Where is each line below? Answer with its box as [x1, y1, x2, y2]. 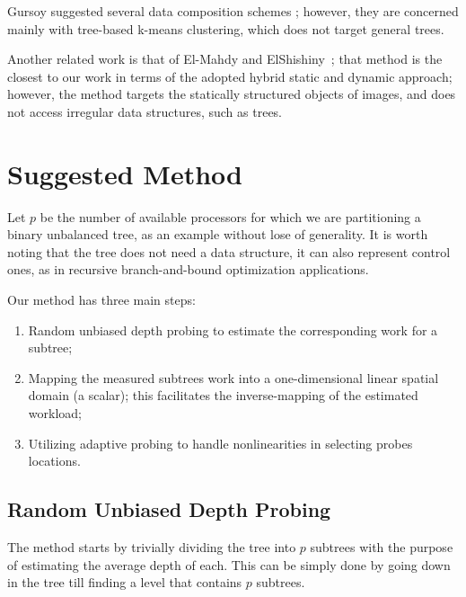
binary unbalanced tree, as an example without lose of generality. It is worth [7, 225, 428, 244]
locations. [28, 451, 81, 470]
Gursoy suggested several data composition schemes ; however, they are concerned [7, 2, 459, 20]
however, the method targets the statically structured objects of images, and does [7, 85, 456, 103]
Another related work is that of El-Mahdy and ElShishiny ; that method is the [7, 49, 443, 68]
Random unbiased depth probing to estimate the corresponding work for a [28, 320, 438, 339]
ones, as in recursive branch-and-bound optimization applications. [7, 260, 369, 279]
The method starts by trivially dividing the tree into [7, 538, 296, 557]
